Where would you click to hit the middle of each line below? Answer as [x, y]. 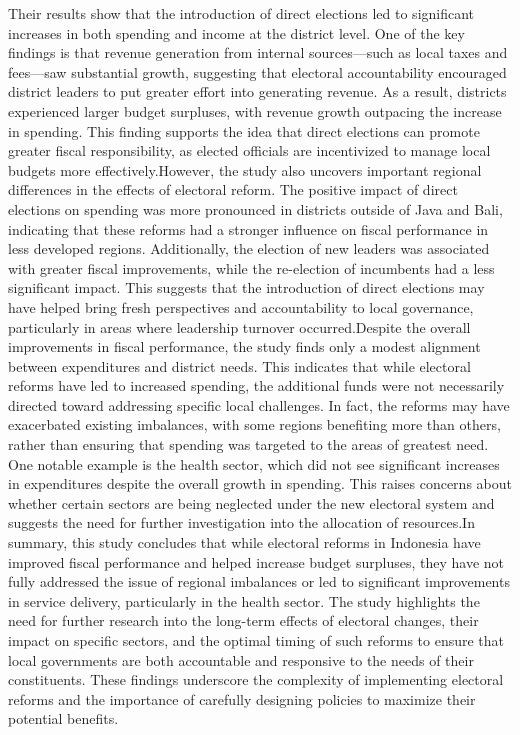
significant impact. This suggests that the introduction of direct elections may [246, 287]
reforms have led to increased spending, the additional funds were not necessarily [256, 385]
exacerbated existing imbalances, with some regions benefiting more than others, [254, 424]
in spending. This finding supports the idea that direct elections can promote [244, 130]
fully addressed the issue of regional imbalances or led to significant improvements [259, 581]
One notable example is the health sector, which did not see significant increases [254, 463]
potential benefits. [63, 718]
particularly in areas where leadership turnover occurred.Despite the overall [239, 326]
